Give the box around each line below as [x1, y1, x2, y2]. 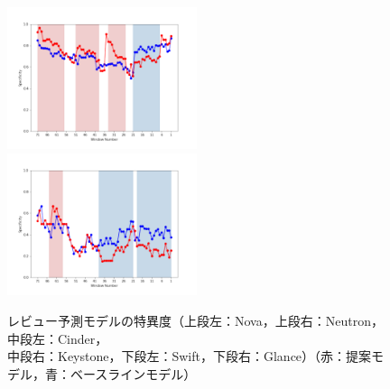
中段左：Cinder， [7, 329, 108, 347]
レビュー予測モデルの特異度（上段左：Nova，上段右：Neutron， [7, 311, 384, 329]
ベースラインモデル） [70, 364, 197, 383]
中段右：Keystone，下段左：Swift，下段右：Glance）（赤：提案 [7, 347, 372, 366]
